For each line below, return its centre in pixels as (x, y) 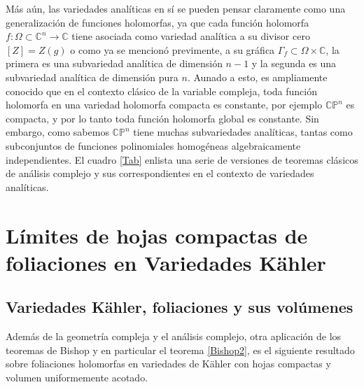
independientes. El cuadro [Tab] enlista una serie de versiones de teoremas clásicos (182, 159)
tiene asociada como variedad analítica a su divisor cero (191, 36)
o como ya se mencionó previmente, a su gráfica (173, 49)
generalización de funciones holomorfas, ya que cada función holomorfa (157, 22)
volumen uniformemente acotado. (77, 377)
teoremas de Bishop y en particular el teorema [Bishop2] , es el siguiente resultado (180, 350)
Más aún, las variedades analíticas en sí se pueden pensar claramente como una (176, 8)
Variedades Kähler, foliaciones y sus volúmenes (180, 307)
